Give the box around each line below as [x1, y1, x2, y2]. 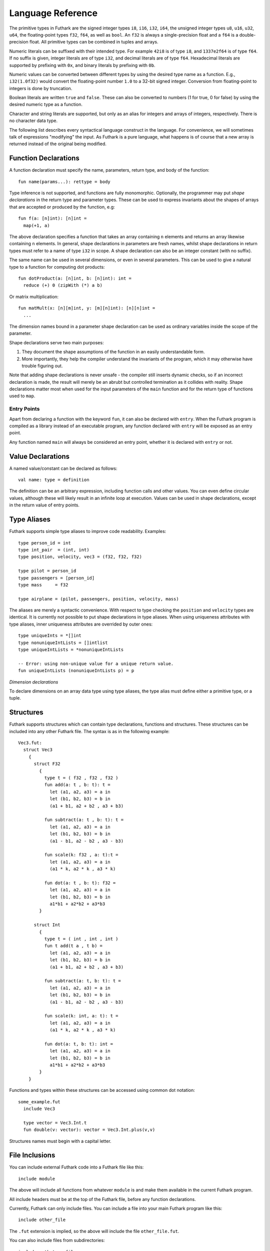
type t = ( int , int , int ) [44, 936, 118, 942]
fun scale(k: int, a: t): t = [44, 1013, 118, 1019]
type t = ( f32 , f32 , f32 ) [44, 775, 118, 781]
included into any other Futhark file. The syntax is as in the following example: [9, 728, 170, 734]
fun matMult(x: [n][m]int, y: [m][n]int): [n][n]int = [18, 305, 155, 311]
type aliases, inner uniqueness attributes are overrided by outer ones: [9, 621, 153, 627]
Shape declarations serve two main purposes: [9, 339, 104, 345]
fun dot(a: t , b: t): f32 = [44, 880, 116, 886]
